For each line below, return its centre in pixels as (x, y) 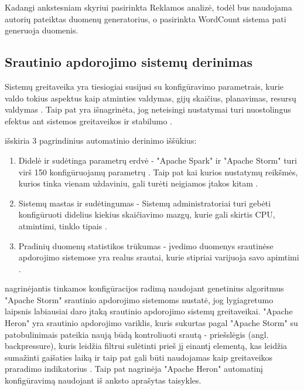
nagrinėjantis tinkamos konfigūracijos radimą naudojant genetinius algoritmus (144, 288)
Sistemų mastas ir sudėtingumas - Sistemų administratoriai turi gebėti (145, 203)
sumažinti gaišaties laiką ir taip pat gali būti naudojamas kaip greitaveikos (139, 357)
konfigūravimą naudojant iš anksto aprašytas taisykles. (103, 380)
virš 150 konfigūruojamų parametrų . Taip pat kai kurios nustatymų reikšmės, (158, 172)
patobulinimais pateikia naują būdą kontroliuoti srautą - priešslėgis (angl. (137, 334)
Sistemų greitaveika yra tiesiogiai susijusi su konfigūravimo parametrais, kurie (144, 86)
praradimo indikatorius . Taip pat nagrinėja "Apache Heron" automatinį (134, 369)
